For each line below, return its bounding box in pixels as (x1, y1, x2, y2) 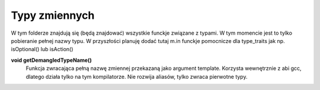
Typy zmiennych (11, 9, 95, 22)
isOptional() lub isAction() (11, 46, 73, 53)
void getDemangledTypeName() (11, 56, 92, 64)
